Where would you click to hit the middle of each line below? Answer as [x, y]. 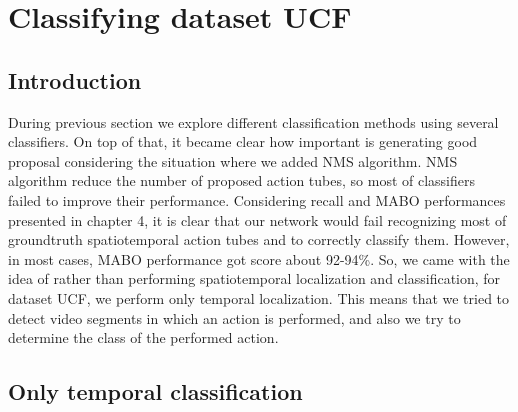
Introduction [75, 79]
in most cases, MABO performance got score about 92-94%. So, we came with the [259, 258]
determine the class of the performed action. [143, 337]
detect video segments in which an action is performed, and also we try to [234, 317]
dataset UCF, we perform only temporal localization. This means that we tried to [259, 297]
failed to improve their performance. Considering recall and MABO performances [257, 199]
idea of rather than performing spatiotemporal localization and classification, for [254, 278]
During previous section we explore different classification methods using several [253, 121]
